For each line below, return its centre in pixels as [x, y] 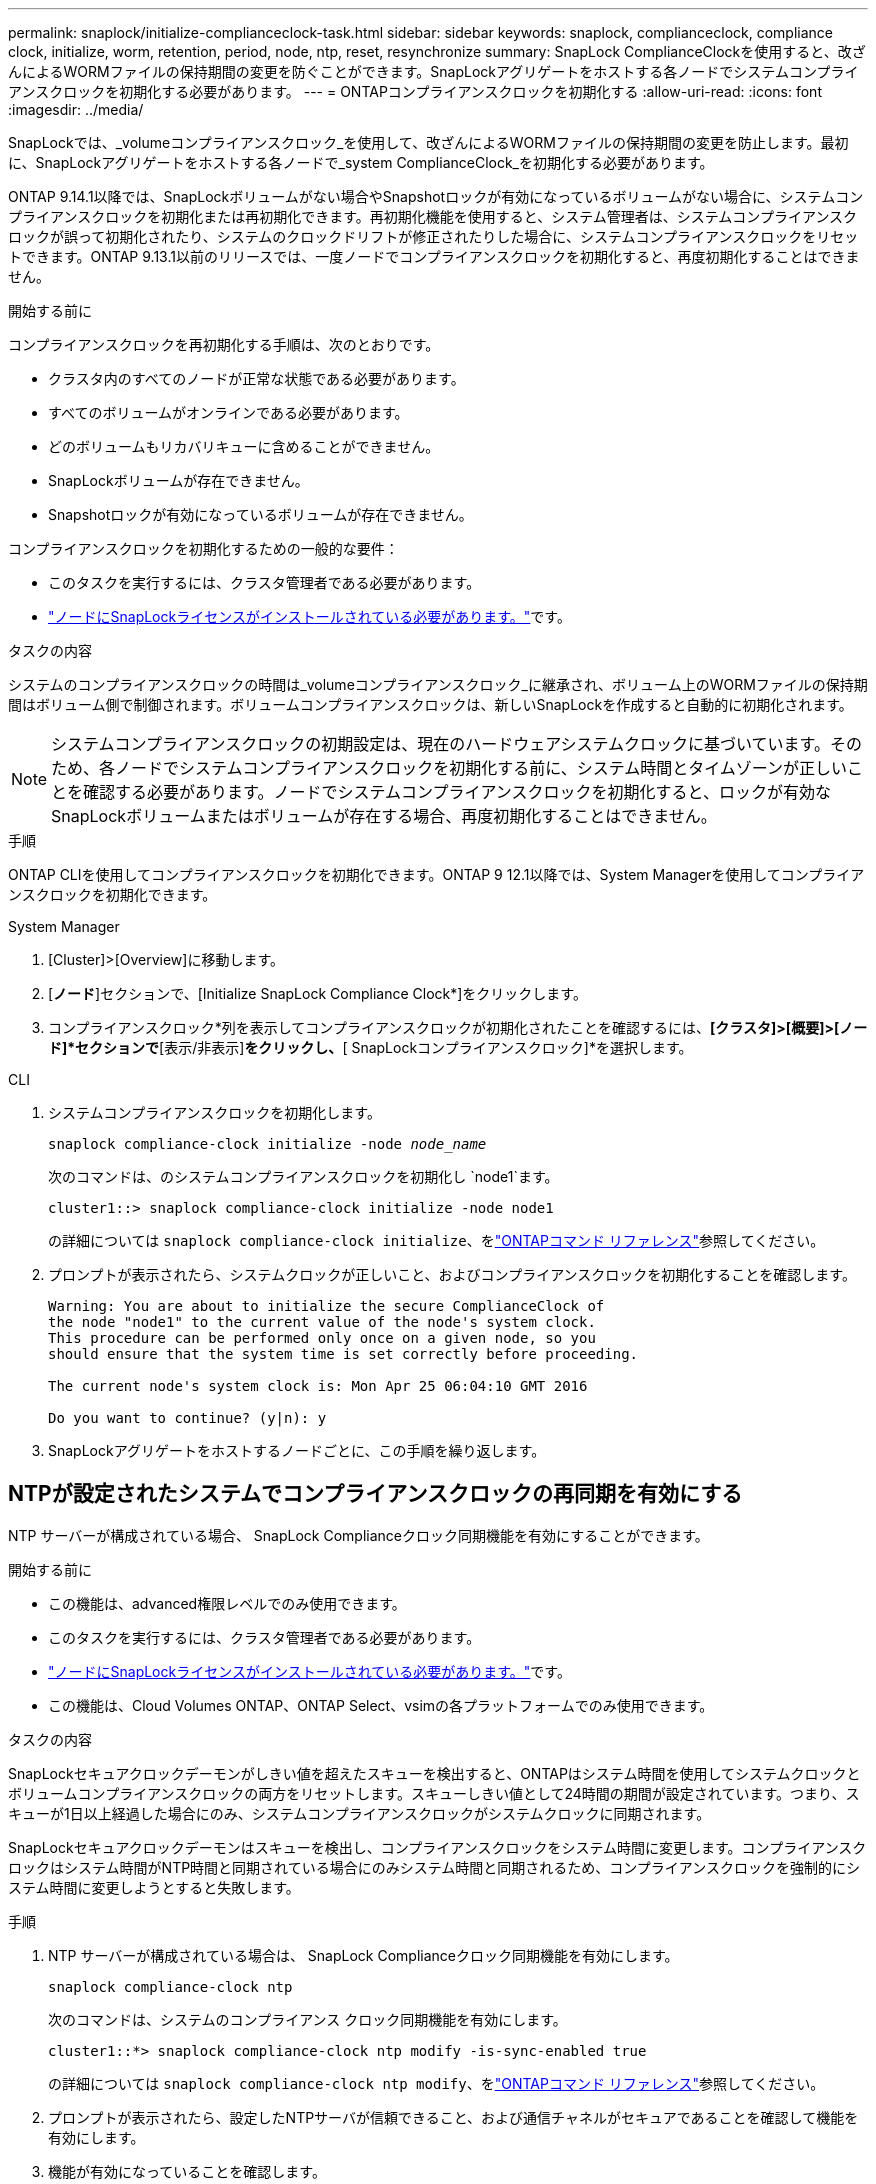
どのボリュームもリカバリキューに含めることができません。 [244, 446]
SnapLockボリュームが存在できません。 [178, 480]
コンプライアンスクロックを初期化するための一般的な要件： [203, 548]
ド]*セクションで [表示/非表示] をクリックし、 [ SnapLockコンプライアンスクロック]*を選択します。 [370, 1047]
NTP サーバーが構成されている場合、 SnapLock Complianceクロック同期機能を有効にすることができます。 [358, 1535]
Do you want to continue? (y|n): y [187, 1418]
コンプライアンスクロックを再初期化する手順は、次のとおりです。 [224, 344]
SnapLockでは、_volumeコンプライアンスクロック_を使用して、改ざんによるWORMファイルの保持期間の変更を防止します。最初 [428, 142]
